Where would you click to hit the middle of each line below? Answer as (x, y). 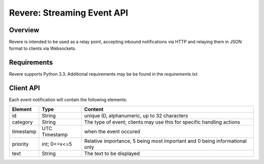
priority (20, 144)
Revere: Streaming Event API (69, 13)
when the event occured (112, 131)
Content (94, 109)
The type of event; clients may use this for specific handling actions (162, 122)
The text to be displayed (112, 153)
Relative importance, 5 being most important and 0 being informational (165, 141)
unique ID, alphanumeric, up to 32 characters (136, 116)
